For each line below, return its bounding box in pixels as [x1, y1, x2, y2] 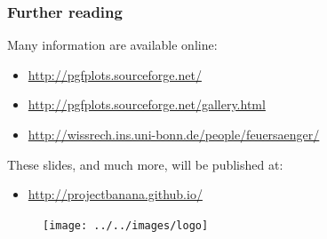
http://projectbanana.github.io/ [28, 185, 203, 203]
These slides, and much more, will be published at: [7, 155, 283, 173]
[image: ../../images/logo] [43, 219, 209, 232]
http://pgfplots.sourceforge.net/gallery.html [28, 95, 266, 114]
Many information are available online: [7, 36, 218, 54]
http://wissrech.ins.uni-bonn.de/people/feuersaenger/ [28, 125, 320, 143]
